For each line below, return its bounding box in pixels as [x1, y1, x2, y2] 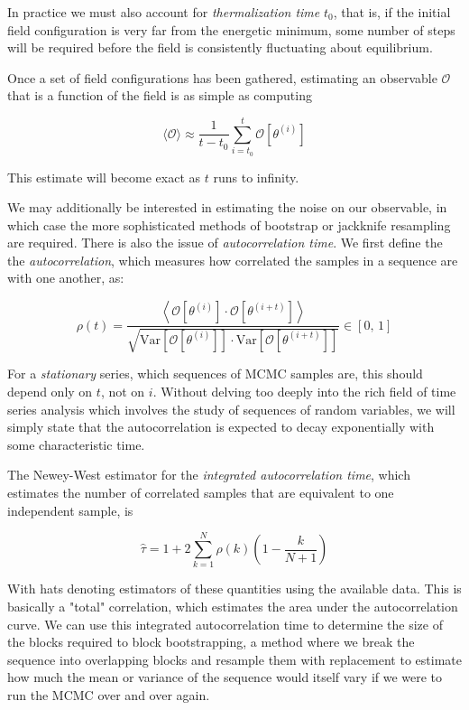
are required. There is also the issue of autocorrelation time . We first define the [7, 233, 443, 252]
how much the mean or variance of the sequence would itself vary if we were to [7, 668, 443, 687]
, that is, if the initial [333, 3, 451, 21]
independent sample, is [7, 500, 133, 519]
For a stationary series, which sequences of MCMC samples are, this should [7, 364, 423, 383]
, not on [100, 382, 145, 401]
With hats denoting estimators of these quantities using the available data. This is [7, 579, 462, 598]
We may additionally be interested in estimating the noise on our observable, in [7, 198, 447, 217]
